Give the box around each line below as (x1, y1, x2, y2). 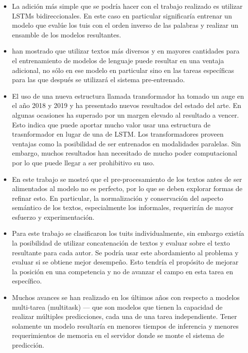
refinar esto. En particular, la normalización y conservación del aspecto (12, 193, 224, 203)
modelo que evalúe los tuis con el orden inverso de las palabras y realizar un (12, 20, 239, 30)
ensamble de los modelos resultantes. (12, 29, 121, 39)
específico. (12, 276, 42, 286)
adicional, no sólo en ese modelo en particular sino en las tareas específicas (12, 65, 234, 75)
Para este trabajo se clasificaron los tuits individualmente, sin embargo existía (12, 228, 245, 238)
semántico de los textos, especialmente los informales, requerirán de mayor (12, 202, 234, 212)
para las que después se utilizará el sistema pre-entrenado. (12, 74, 185, 85)
